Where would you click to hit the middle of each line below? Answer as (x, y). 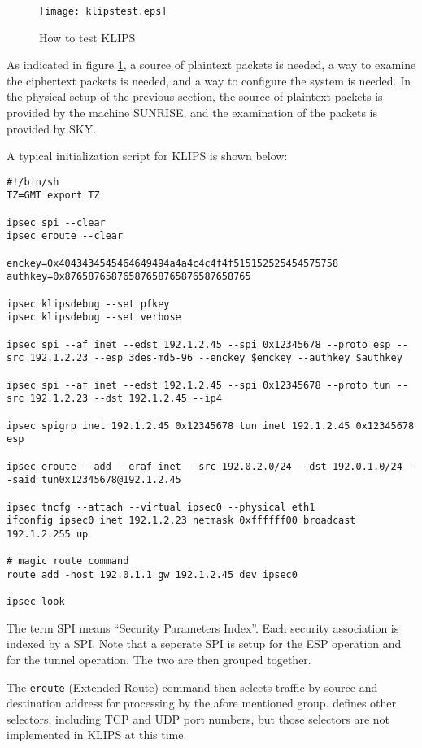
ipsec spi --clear (56, 222)
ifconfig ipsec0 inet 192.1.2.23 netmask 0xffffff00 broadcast (181, 521)
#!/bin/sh (33, 182)
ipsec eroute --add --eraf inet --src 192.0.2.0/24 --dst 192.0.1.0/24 (204, 466)
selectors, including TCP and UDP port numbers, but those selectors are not (198, 718)
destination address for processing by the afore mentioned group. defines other (202, 703)
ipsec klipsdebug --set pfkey (88, 304)
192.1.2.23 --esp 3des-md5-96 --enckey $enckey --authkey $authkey (216, 358)
